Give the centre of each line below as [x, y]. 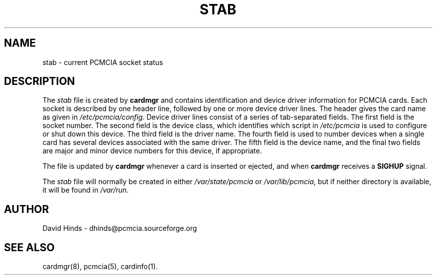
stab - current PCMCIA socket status [103, 62]
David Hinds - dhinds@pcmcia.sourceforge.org [120, 228]
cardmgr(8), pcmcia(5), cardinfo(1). [100, 267]
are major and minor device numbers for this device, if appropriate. [152, 151]
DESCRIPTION [40, 81]
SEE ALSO [29, 247]
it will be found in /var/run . [86, 190]
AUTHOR [27, 209]
